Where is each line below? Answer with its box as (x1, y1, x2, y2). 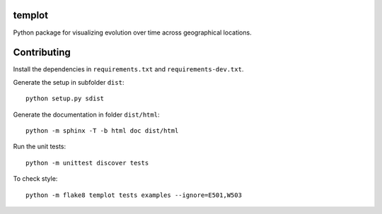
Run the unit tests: (13, 142, 66, 151)
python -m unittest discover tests (25, 159, 149, 167)
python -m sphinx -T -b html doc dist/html (25, 126, 179, 134)
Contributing (13, 47, 71, 59)
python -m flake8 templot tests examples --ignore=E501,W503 (25, 191, 242, 199)
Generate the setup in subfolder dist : (13, 78, 125, 86)
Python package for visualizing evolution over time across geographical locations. (13, 28, 252, 37)
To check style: (13, 174, 58, 183)
